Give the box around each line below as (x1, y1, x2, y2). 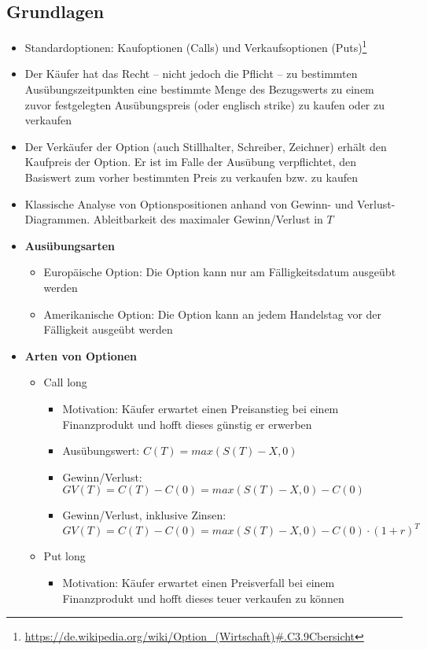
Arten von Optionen (24, 347, 138, 364)
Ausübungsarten (24, 237, 116, 253)
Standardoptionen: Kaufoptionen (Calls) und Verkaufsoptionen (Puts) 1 (24, 37, 367, 55)
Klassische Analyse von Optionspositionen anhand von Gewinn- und (24, 195, 354, 212)
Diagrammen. (24, 211, 90, 227)
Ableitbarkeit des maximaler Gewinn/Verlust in (93, 211, 323, 227)
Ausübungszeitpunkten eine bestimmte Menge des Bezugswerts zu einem (24, 81, 374, 98)
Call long (43, 374, 87, 390)
